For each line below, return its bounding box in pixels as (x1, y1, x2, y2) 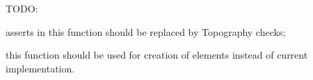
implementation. (6, 61, 75, 75)
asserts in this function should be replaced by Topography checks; (6, 24, 286, 39)
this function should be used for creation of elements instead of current (6, 48, 308, 62)
